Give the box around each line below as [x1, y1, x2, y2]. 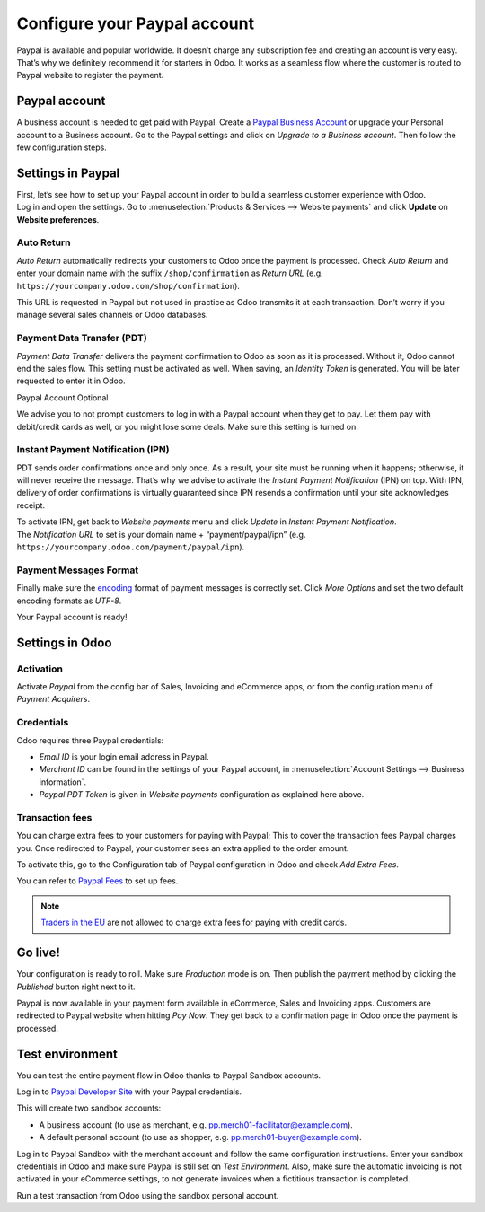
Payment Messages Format [16, 564, 139, 576]
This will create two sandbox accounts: [16, 1102, 162, 1113]
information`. [39, 777, 87, 787]
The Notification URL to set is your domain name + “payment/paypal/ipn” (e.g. [16, 529, 306, 540]
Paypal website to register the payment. [16, 70, 164, 81]
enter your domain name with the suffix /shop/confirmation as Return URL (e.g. [16, 268, 323, 278]
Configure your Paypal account [16, 13, 255, 33]
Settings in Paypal [16, 165, 120, 180]
